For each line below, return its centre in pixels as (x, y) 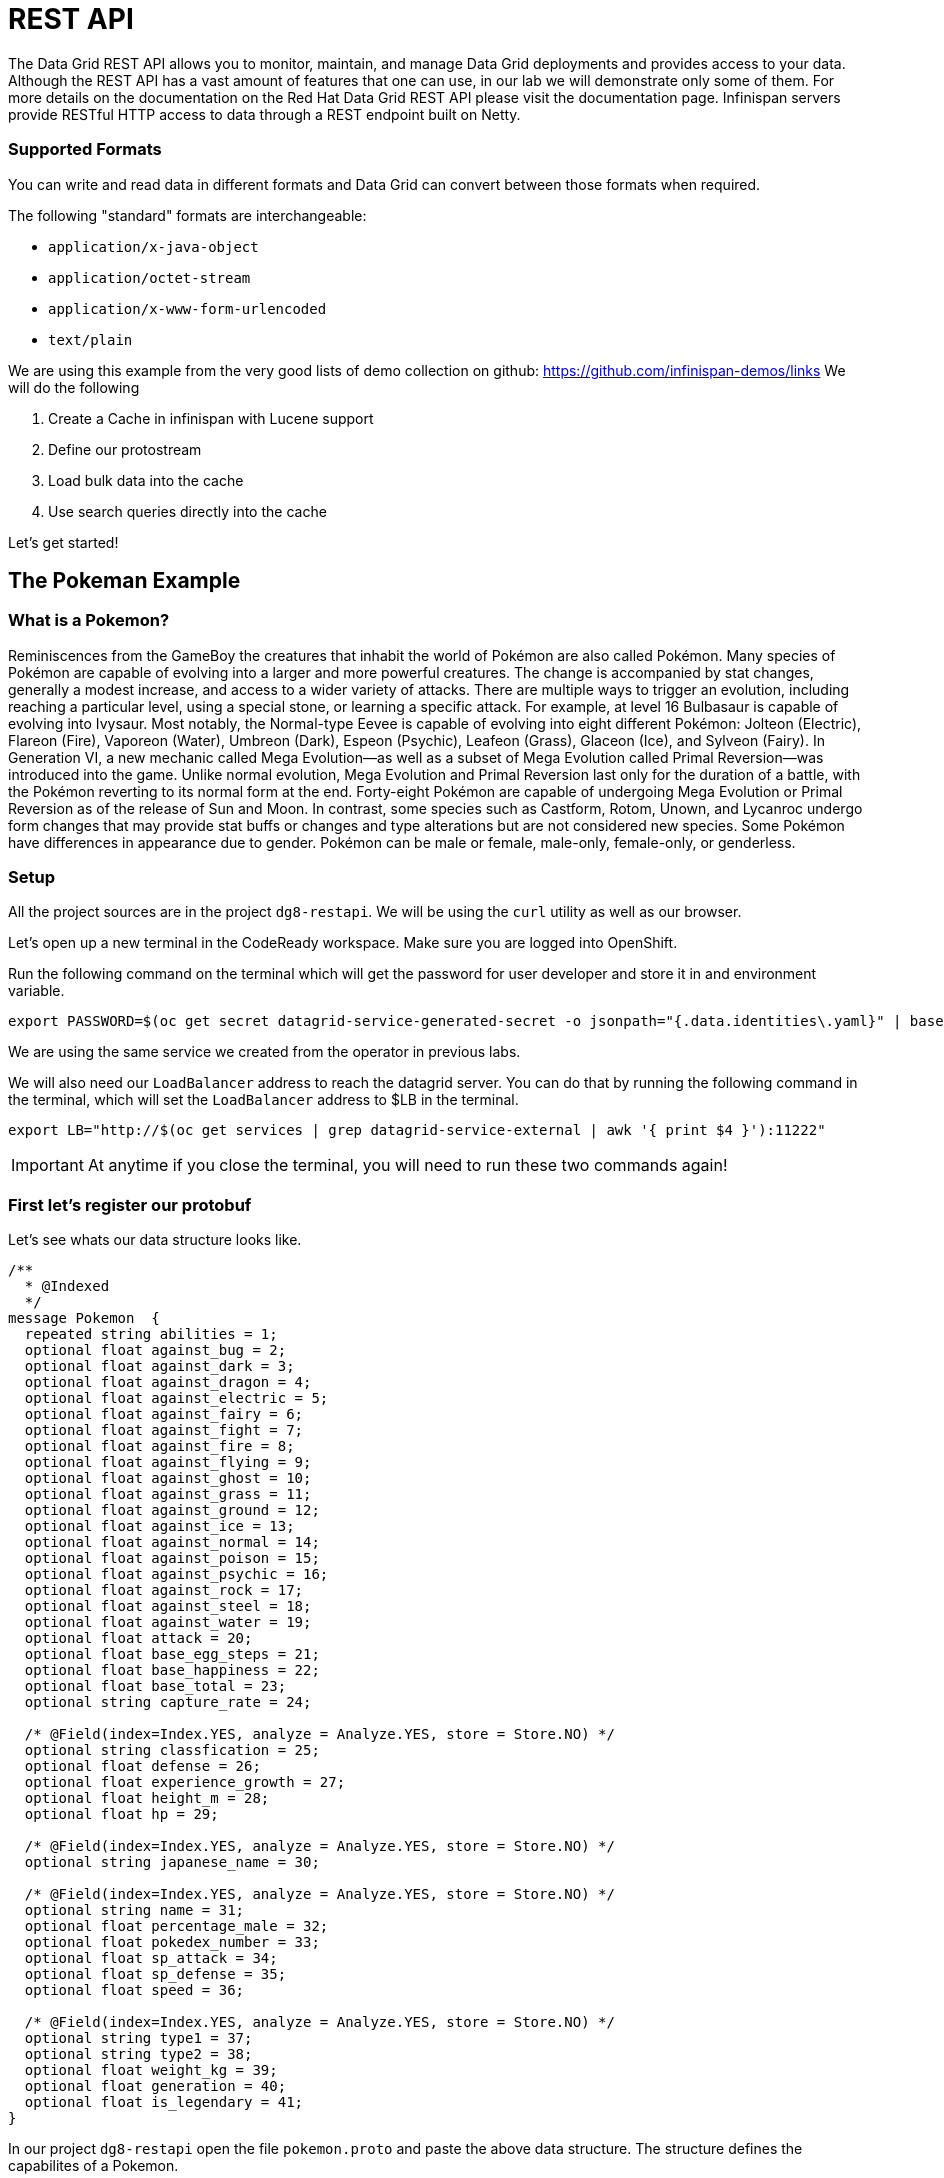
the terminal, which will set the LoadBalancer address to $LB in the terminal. (263, 1100)
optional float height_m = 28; (147, 1798)
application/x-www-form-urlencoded (187, 308)
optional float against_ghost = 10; (168, 1478)
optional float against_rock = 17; (164, 1590)
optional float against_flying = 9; (168, 1462)
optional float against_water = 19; (168, 1622)
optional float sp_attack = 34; (151, 1958)
